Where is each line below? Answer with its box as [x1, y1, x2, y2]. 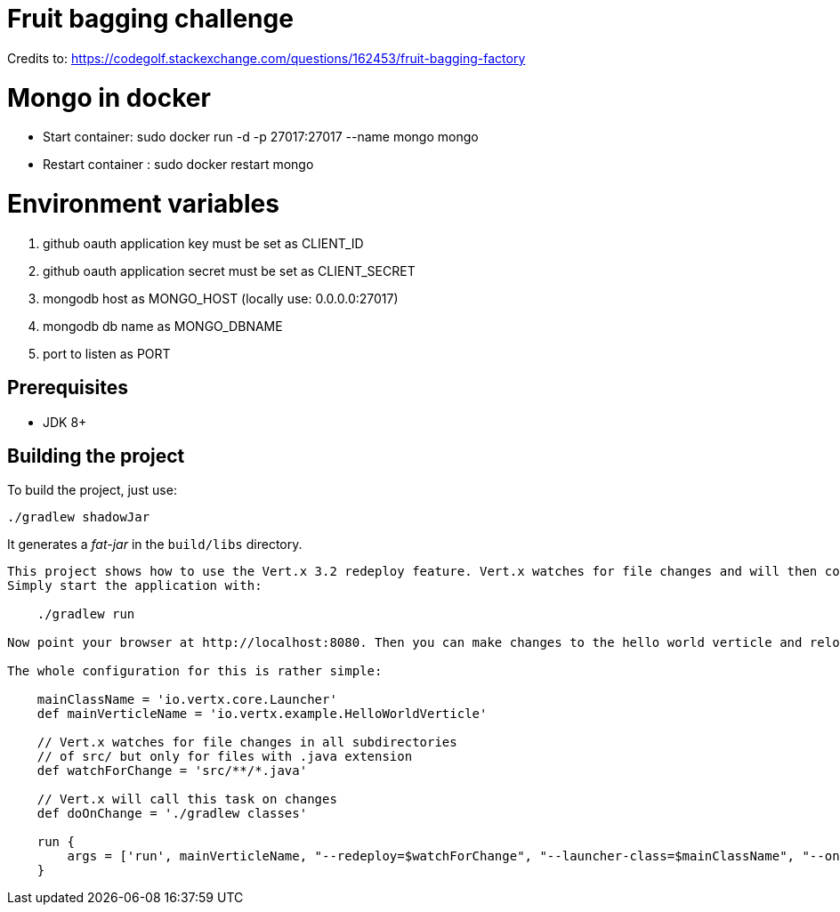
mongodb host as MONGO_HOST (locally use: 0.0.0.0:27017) [43, 290, 399, 306]
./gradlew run [36, 607, 135, 622]
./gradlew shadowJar [7, 510, 150, 525]
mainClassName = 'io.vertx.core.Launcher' [36, 692, 337, 707]
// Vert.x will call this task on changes [36, 792, 337, 807]
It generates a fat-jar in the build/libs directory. [7, 537, 303, 553]
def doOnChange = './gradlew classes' [36, 806, 308, 821]
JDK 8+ [43, 414, 87, 430]
